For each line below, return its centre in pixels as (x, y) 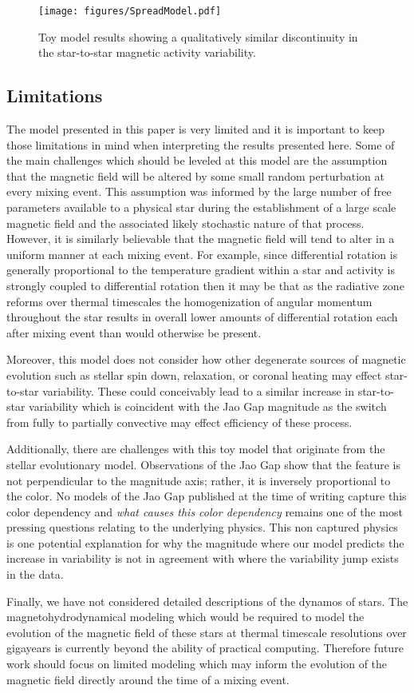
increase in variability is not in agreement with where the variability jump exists (203, 558)
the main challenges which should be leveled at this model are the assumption (197, 160)
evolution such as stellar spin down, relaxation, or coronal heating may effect (194, 374)
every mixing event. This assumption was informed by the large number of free (199, 191)
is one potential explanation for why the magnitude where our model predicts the (205, 542)
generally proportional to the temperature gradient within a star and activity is (201, 270)
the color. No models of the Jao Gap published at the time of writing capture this (207, 496)
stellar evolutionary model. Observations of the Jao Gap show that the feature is (203, 464)
